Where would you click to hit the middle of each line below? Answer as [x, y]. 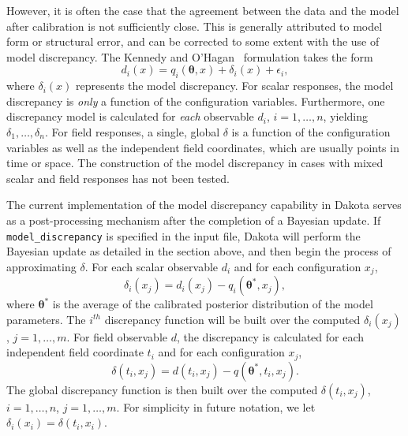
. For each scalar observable [152, 266]
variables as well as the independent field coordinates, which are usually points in [203, 147]
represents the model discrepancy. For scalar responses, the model [235, 86]
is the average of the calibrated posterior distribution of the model [213, 304]
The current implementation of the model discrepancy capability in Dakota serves [204, 205]
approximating [41, 266]
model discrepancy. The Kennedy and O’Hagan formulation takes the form [190, 56]
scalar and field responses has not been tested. [118, 178]
